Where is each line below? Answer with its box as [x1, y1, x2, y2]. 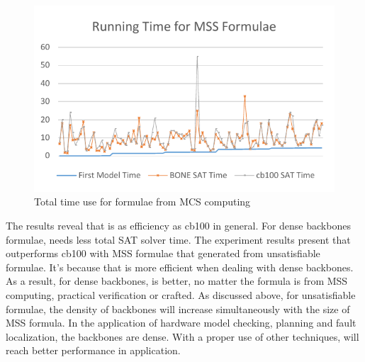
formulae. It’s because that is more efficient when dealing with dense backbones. [6, 259, 354, 274]
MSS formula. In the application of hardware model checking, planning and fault [6, 315, 356, 330]
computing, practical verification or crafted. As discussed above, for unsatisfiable [6, 288, 356, 302]
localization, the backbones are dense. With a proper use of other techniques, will [6, 329, 359, 344]
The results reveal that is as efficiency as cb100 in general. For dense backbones [6, 218, 351, 233]
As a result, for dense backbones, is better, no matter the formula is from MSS [6, 273, 348, 288]
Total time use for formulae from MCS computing [34, 194, 251, 209]
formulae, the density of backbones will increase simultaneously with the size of [6, 301, 350, 316]
